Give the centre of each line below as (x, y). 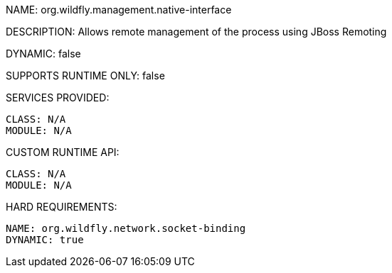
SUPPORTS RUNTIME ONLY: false (85, 76)
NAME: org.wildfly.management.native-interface (119, 10)
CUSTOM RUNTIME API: (63, 152)
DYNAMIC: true (45, 240)
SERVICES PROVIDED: (58, 97)
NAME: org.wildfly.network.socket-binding (126, 228)
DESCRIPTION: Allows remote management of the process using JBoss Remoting (196, 32)
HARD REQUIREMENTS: (62, 207)
